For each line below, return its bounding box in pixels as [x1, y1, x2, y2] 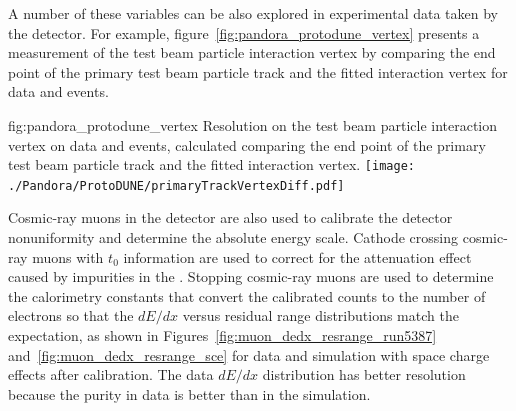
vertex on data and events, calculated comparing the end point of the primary [8, 134, 486, 155]
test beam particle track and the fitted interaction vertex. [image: [8, 154, 415, 175]
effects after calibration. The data [8, 364, 214, 385]
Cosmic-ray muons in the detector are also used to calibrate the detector [8, 207, 453, 228]
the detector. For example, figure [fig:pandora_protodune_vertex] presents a [8, 22, 480, 43]
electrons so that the [8, 305, 134, 326]
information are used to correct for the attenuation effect [123, 246, 472, 267]
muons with [32, 246, 104, 267]
